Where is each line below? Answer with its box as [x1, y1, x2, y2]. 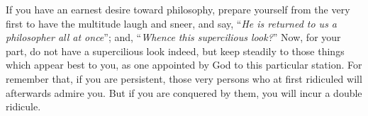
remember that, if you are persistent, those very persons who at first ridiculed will [6, 71, 362, 86]
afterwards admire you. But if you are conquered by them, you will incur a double [6, 85, 362, 100]
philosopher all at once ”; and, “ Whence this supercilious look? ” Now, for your [6, 30, 341, 45]
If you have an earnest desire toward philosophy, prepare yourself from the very [6, 2, 350, 16]
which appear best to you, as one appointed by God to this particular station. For [6, 57, 362, 72]
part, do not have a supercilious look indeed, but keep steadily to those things [6, 43, 345, 58]
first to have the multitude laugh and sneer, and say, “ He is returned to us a [6, 16, 338, 30]
